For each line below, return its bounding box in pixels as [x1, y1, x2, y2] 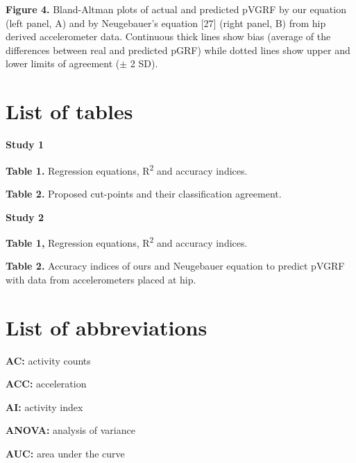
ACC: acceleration [6, 376, 87, 391]
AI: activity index [6, 399, 83, 414]
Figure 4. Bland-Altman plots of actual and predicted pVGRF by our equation [6, 2, 346, 16]
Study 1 [6, 137, 44, 152]
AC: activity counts [6, 353, 91, 367]
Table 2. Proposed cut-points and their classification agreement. [6, 186, 282, 200]
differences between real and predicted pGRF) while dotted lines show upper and [6, 42, 350, 57]
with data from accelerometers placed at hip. [6, 272, 196, 286]
